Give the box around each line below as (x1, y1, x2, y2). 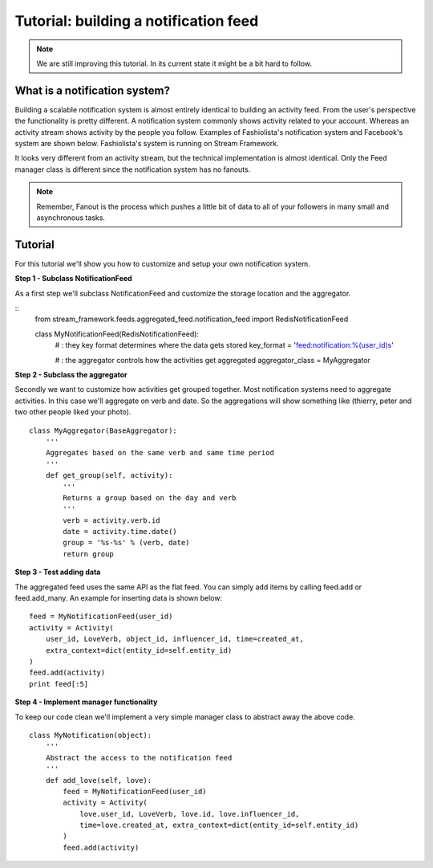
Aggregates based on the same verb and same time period (45, 448, 274, 458)
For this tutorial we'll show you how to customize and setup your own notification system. (14, 259, 310, 268)
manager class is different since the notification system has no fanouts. (14, 165, 251, 174)
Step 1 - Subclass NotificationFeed (14, 274, 132, 283)
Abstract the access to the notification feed (45, 753, 233, 762)
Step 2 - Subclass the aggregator (14, 370, 127, 379)
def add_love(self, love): (45, 776, 152, 784)
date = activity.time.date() (63, 527, 178, 536)
